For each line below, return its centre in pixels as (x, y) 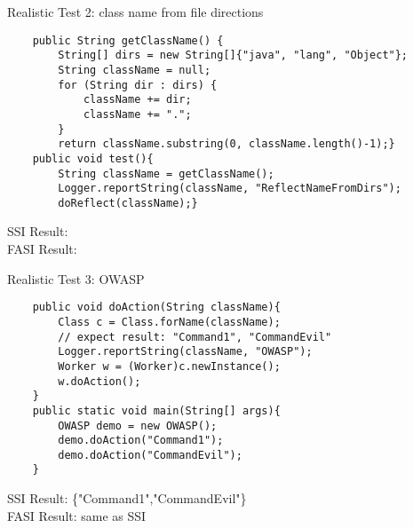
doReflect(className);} (128, 203)
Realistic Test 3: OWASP (76, 278)
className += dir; (137, 100)
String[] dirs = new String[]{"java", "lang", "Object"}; (233, 55)
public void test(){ (93, 158)
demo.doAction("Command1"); (141, 441)
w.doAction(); (99, 381)
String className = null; (135, 70)
